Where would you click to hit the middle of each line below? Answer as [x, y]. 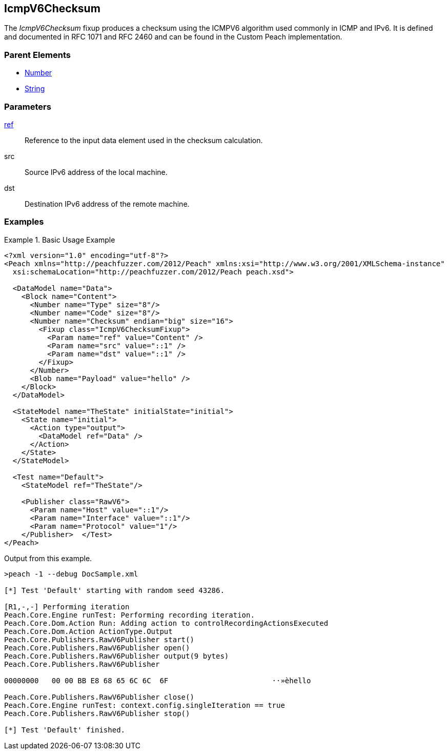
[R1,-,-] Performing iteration [67, 607]
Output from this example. [48, 558]
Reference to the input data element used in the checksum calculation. [144, 140]
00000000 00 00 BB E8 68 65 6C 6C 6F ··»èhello [158, 680]
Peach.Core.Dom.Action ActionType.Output [88, 631]
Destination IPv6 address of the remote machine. [107, 204]
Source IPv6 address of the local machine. [96, 172]
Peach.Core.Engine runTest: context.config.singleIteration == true [145, 705]
